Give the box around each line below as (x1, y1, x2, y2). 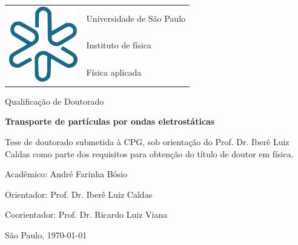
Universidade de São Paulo (86, 11, 186, 24)
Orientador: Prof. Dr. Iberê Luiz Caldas (5, 188, 153, 200)
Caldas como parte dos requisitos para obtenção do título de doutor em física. (5, 147, 294, 160)
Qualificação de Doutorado (5, 94, 104, 107)
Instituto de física (86, 39, 151, 51)
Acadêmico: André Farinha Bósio (5, 168, 127, 180)
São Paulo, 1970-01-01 (5, 228, 87, 241)
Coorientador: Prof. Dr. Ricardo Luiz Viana (5, 208, 168, 221)
